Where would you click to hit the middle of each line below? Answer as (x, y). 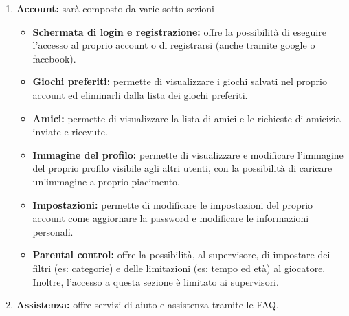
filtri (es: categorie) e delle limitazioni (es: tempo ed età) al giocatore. (179, 268)
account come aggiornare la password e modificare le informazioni (171, 218)
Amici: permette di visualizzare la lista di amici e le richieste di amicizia (187, 118)
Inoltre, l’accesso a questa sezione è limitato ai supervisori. (156, 281)
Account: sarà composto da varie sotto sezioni (115, 8)
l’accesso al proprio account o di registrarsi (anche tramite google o (174, 45)
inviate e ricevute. (70, 132)
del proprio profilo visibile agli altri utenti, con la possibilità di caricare (182, 168)
